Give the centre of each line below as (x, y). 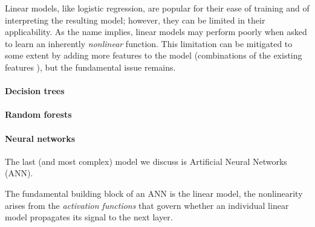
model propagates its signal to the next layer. (89, 217)
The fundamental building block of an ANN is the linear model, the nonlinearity (154, 193)
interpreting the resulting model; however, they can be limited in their (135, 20)
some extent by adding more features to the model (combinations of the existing (154, 55)
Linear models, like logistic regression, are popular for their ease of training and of (157, 8)
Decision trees (35, 91)
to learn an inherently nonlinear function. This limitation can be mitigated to (149, 43)
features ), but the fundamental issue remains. (90, 67)
